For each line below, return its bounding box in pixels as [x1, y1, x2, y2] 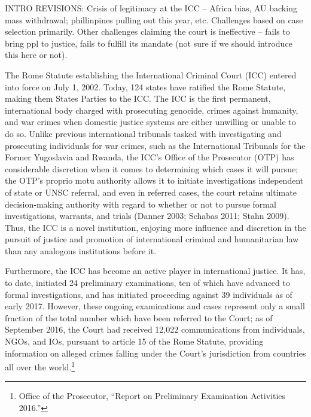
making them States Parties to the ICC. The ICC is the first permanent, [5, 92, 271, 105]
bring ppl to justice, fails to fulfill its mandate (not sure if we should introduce [5, 36, 292, 49]
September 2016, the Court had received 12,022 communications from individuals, [5, 323, 305, 336]
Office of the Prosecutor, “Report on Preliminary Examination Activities [19, 389, 286, 402]
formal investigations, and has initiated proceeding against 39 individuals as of [5, 288, 292, 300]
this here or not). [5, 48, 68, 61]
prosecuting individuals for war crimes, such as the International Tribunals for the [5, 139, 306, 151]
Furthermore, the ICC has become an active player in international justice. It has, [5, 264, 306, 277]
